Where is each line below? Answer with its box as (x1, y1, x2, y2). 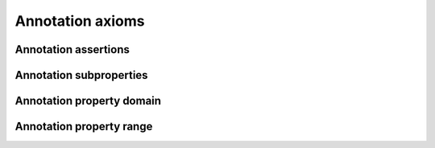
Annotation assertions (14, 43, 130, 56)
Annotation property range (14, 120, 153, 134)
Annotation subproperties (14, 68, 148, 82)
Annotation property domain (14, 94, 161, 108)
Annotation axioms (14, 12, 145, 30)
